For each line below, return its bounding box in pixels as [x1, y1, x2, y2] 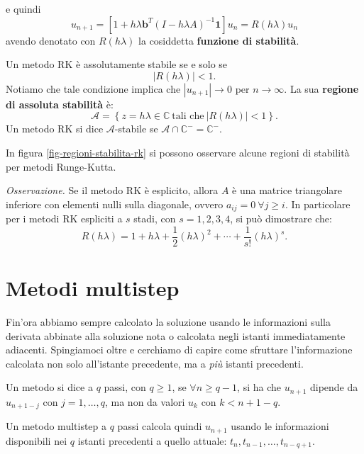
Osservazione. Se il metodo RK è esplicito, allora [6, 183, 219, 198]
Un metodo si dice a [6, 380, 93, 395]
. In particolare [285, 196, 351, 211]
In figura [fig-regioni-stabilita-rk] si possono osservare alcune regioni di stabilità [6, 144, 350, 159]
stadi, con [133, 211, 176, 226]
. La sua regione [284, 81, 359, 96]
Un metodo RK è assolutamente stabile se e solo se [6, 57, 228, 72]
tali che [172, 111, 204, 122]
